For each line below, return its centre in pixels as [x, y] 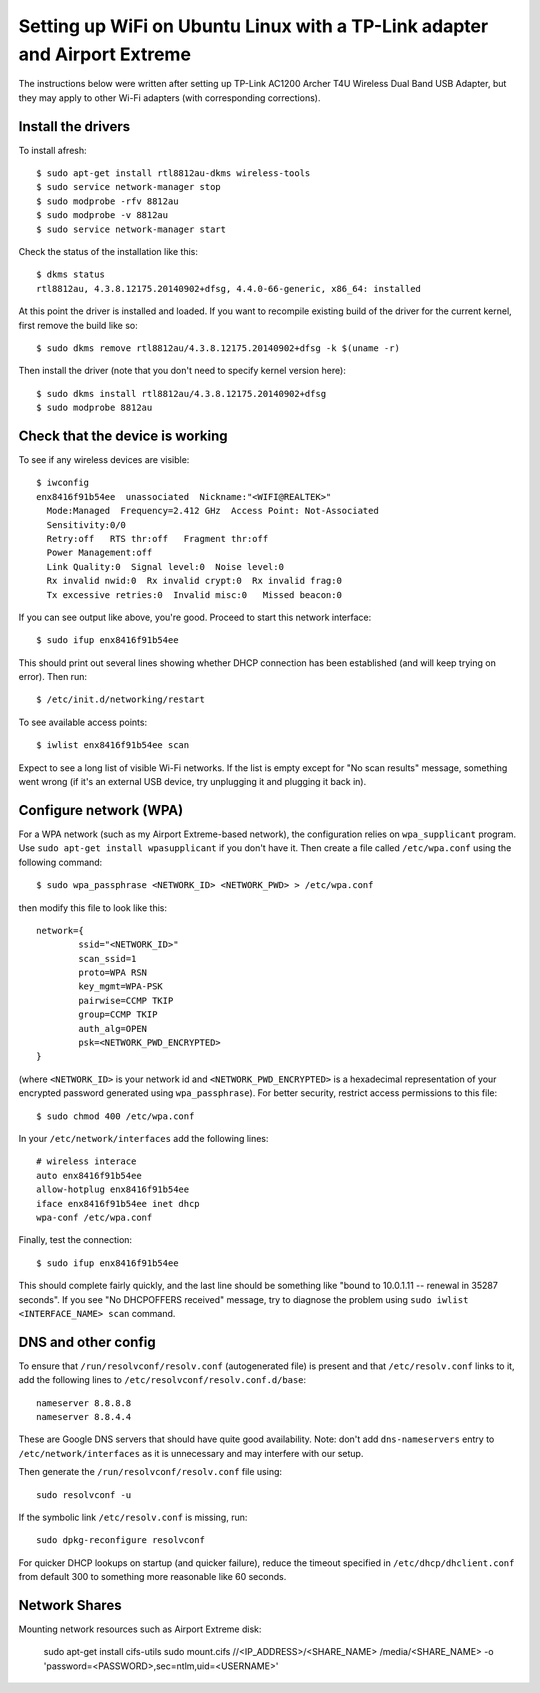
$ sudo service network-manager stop [129, 187]
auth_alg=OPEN [113, 1028]
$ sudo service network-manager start [131, 229]
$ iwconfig [63, 483]
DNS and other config [87, 1341]
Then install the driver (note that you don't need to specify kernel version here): [182, 371]
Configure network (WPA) [101, 810]
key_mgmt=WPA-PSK [121, 986]
